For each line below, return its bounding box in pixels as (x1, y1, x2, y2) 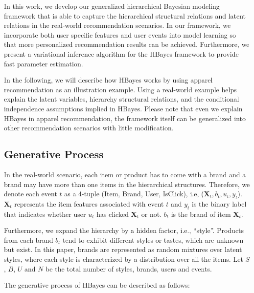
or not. (141, 209, 162, 219)
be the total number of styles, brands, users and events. (46, 263, 212, 273)
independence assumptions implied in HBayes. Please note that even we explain (4, 103, 243, 113)
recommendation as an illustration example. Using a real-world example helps (4, 84, 237, 94)
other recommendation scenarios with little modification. (4, 123, 174, 133)
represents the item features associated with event (14, 198, 164, 209)
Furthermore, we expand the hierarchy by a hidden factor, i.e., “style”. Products (4, 225, 244, 235)
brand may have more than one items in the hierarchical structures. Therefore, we (4, 179, 250, 189)
